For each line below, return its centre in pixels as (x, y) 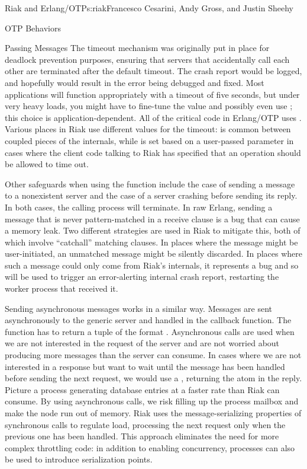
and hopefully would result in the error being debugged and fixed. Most (135, 82)
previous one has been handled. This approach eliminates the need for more (142, 436)
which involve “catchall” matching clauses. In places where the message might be (151, 242)
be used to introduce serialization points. (79, 459)
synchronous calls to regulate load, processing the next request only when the (145, 424)
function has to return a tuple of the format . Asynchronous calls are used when (150, 331)
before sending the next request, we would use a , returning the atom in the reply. (153, 378)
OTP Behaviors (33, 28)
